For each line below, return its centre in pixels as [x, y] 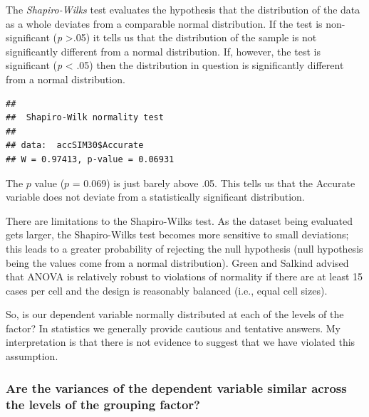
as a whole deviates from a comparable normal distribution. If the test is [164, 23]
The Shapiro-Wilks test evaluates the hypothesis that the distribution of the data [183, 9]
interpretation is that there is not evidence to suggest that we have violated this [181, 342]
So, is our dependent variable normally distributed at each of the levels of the [175, 314]
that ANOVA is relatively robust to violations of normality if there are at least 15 [184, 276]
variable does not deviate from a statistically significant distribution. [155, 197]
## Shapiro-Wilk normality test [85, 118]
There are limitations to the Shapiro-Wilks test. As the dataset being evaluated [179, 220]
